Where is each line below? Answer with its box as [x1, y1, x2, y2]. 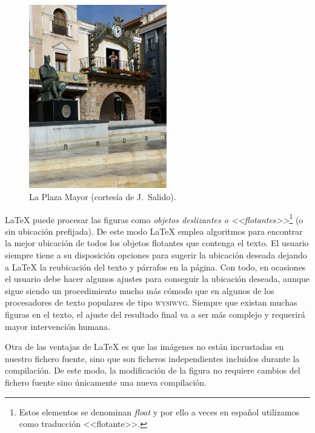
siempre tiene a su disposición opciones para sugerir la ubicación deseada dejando [5, 248, 307, 261]
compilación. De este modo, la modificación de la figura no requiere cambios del [5, 364, 300, 377]
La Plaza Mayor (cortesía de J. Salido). [29, 190, 176, 203]
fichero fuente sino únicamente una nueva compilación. [5, 375, 207, 388]
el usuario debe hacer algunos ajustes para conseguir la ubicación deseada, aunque [5, 272, 310, 285]
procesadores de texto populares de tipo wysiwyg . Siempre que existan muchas [5, 296, 297, 309]
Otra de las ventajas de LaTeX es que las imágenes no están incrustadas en [5, 340, 284, 353]
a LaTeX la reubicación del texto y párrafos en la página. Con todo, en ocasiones [5, 260, 306, 273]
